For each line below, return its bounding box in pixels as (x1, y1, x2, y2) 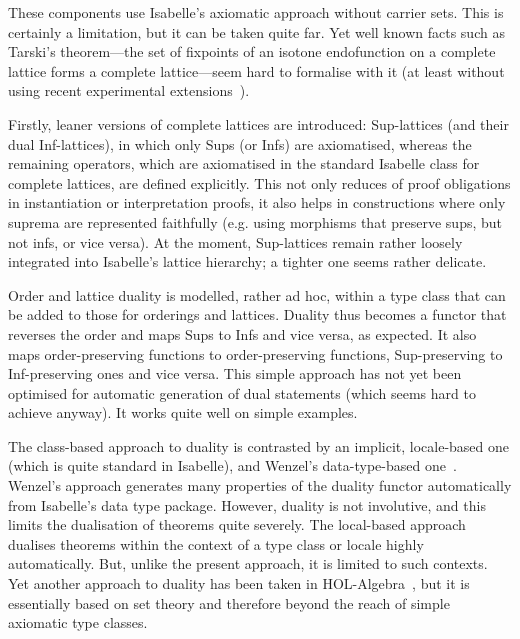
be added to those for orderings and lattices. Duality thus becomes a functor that (8, 304, 507, 325)
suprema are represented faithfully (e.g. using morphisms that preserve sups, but (8, 211, 503, 232)
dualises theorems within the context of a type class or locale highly (8, 533, 424, 554)
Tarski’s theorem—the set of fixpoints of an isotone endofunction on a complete (8, 41, 496, 62)
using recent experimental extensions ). (8, 80, 250, 101)
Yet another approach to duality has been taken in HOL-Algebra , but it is (8, 573, 470, 594)
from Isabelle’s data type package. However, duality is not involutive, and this (8, 494, 486, 515)
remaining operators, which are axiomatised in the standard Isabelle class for (8, 153, 480, 174)
